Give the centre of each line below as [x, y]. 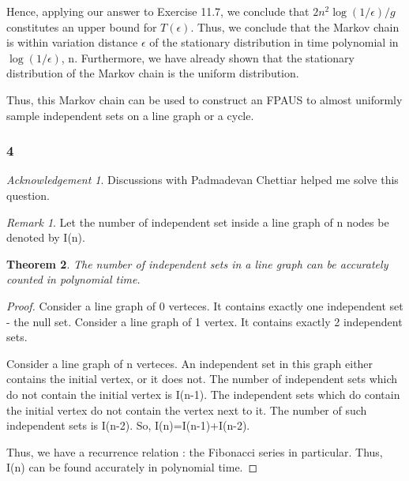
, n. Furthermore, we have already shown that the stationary [208, 57]
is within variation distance [72, 42]
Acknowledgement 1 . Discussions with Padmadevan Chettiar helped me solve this [203, 180]
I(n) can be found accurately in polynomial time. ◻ [132, 467]
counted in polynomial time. [73, 279]
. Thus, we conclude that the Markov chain [295, 26]
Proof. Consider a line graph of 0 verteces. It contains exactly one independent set [205, 305]
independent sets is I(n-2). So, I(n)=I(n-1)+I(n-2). [128, 425]
